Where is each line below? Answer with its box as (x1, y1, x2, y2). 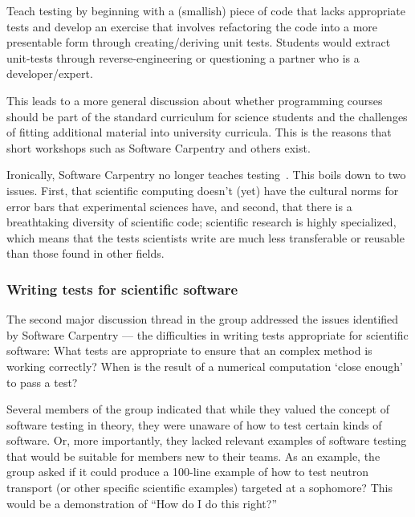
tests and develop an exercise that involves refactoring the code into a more (6, 18, 378, 35)
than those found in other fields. (6, 245, 165, 262)
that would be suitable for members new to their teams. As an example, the (6, 447, 380, 464)
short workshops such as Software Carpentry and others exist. (6, 139, 311, 156)
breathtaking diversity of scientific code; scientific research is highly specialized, (6, 214, 397, 230)
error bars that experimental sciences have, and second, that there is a (6, 197, 352, 214)
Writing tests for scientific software (6, 279, 238, 299)
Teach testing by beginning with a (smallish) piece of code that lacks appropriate (6, 2, 405, 18)
